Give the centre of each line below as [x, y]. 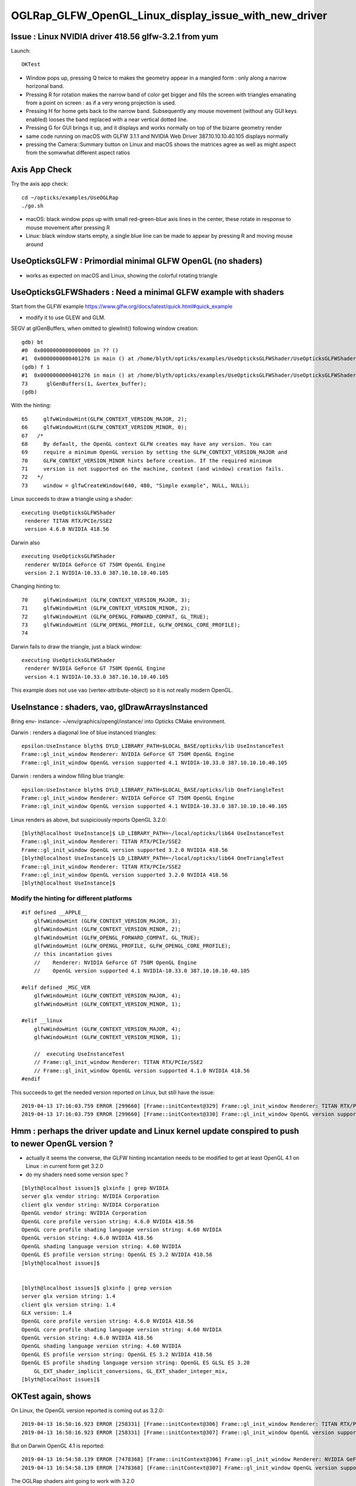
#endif [31, 1079]
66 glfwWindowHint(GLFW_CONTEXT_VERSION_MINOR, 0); [104, 427]
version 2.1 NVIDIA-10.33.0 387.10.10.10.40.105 [97, 573]
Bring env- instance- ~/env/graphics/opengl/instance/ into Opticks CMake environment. [118, 722]
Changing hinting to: [36, 586]
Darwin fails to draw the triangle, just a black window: [76, 646]
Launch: [21, 51]
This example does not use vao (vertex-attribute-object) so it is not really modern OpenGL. [122, 690]
